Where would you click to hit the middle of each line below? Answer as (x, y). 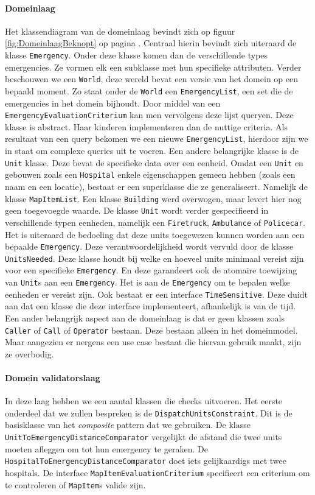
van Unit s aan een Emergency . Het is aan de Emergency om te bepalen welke (147, 282)
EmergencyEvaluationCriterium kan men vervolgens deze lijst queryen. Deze (149, 115)
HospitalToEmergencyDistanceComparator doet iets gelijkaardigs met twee (146, 461)
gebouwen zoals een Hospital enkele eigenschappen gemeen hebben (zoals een (150, 174)
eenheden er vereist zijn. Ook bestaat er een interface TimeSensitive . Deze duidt (156, 294)
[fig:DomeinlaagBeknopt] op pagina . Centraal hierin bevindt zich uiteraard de (151, 43)
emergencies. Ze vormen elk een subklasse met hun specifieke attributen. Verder (153, 67)
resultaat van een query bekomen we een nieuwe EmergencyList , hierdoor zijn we (157, 139)
